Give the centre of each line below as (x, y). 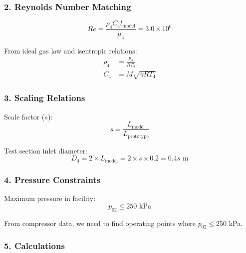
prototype (138, 136)
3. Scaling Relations (45, 98)
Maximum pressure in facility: (50, 198)
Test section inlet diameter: (46, 150)
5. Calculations (34, 246)
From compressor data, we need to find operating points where (100, 223)
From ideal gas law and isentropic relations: (71, 50)
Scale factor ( (24, 116)
